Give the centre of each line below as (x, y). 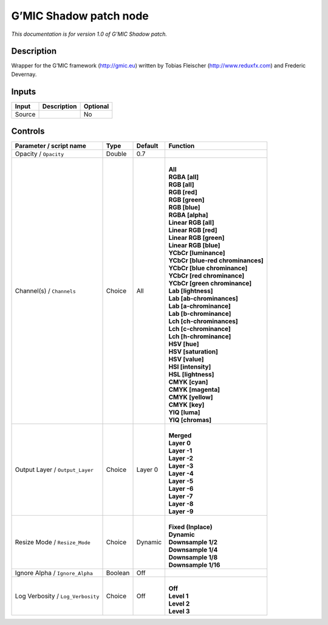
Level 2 (179, 604)
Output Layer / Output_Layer (54, 470)
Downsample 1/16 (194, 565)
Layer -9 (181, 511)
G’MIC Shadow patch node (80, 16)
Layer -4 (181, 474)
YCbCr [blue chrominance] (208, 268)
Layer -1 (180, 451)
